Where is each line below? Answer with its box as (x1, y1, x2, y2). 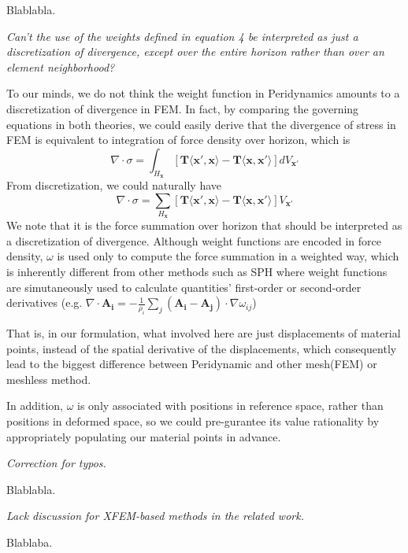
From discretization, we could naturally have (6, 176, 222, 193)
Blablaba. (6, 533, 53, 550)
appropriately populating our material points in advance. (6, 428, 281, 444)
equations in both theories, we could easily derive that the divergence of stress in (6, 116, 396, 132)
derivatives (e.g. (6, 294, 83, 311)
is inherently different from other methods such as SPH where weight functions (6, 264, 388, 280)
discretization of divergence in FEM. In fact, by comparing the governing (6, 100, 359, 116)
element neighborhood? (6, 58, 115, 75)
